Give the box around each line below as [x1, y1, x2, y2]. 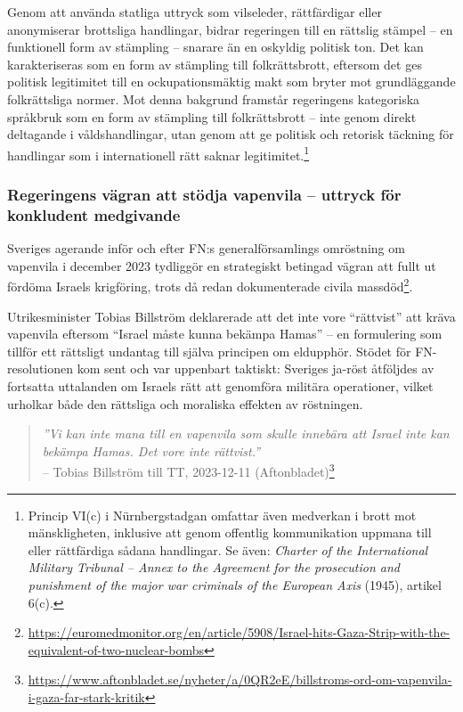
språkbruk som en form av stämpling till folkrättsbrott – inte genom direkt [7, 107, 417, 126]
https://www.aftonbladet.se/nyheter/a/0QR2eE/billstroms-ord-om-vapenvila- [28, 670, 452, 689]
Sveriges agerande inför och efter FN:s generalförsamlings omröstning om [7, 239, 405, 258]
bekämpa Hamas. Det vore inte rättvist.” [42, 441, 261, 460]
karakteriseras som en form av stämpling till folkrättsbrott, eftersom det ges [7, 54, 422, 73]
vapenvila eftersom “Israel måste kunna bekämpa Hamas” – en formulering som [7, 324, 443, 343]
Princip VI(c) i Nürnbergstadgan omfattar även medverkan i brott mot [28, 505, 417, 524]
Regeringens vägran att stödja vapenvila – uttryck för [7, 183, 402, 205]
